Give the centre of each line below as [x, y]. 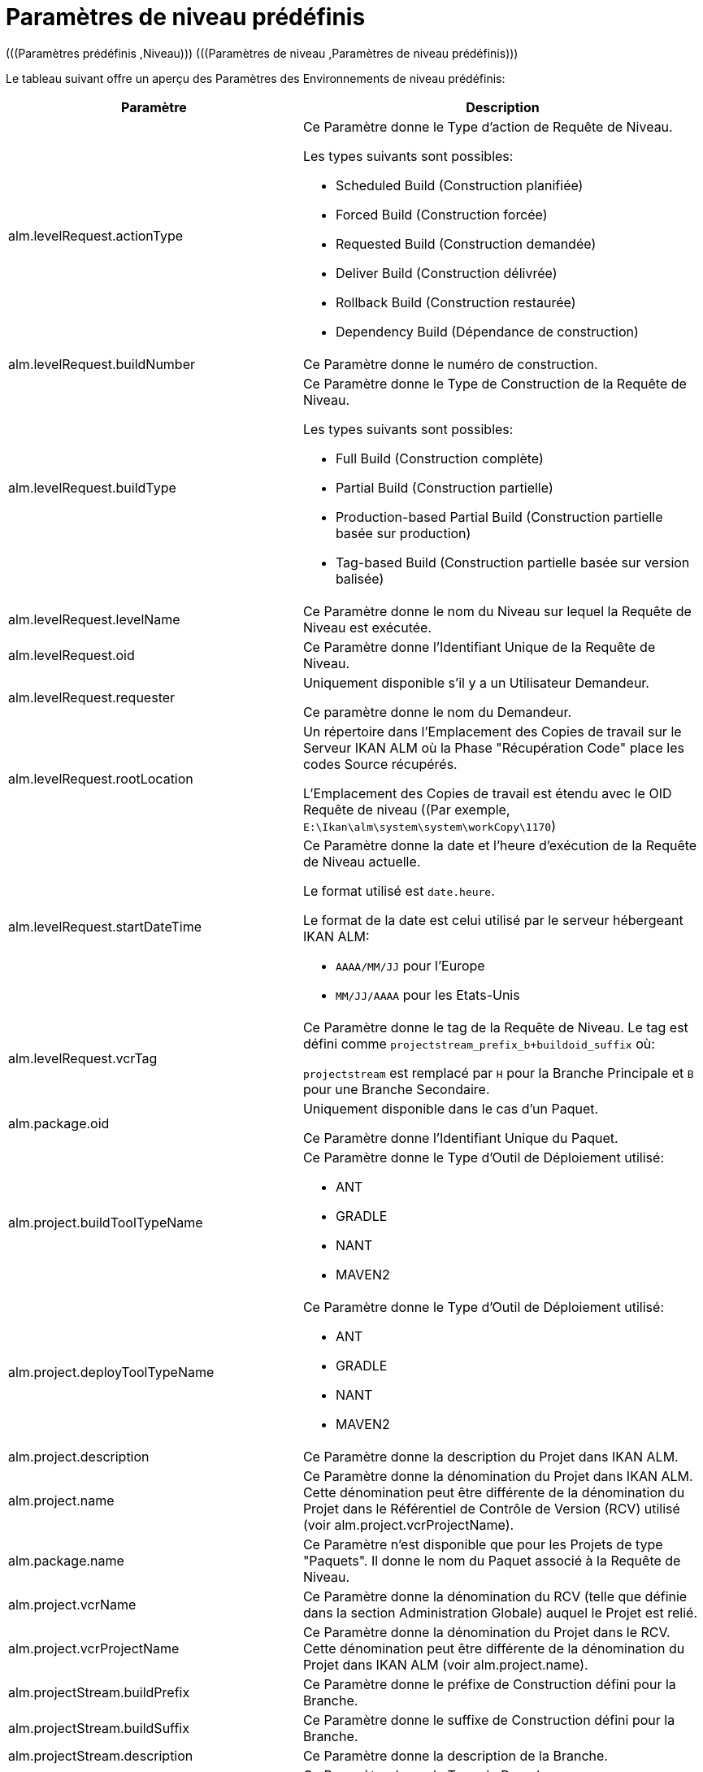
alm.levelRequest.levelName [94, 619]
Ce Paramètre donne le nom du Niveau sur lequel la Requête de [497, 611]
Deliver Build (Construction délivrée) [446, 273]
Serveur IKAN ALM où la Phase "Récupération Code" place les [493, 747]
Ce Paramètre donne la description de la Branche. [455, 1755]
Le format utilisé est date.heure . [399, 890]
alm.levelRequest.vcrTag [83, 1058]
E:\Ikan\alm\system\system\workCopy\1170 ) [429, 825]
